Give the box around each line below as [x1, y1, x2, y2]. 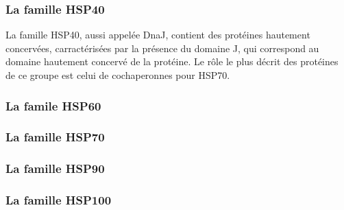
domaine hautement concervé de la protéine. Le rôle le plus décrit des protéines [5, 54, 339, 69]
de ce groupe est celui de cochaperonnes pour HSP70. [5, 68, 230, 82]
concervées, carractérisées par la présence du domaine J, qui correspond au [5, 40, 319, 55]
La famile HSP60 [5, 97, 101, 114]
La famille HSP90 [5, 160, 105, 177]
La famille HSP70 [5, 128, 105, 145]
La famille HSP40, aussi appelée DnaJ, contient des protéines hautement [5, 27, 310, 42]
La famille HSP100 [5, 191, 112, 209]
